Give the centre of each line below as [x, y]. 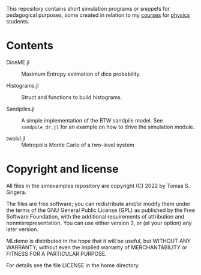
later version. [22, 229]
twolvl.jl [16, 138]
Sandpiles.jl [20, 109]
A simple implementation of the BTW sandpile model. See [92, 120]
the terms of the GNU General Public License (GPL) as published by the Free [101, 210]
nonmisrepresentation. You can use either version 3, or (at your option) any [99, 223]
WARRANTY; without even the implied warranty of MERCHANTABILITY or [97, 247]
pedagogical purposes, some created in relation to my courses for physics [98, 15]
